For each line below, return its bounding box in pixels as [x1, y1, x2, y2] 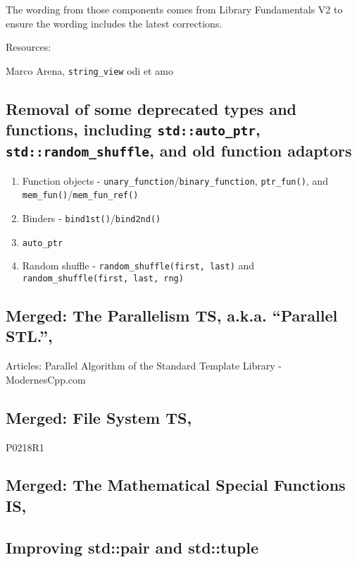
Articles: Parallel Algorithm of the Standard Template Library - [6, 358, 282, 373]
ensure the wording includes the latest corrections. [6, 16, 223, 30]
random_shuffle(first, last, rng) [22, 273, 184, 283]
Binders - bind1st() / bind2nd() [22, 210, 161, 225]
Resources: [6, 39, 51, 54]
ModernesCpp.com [6, 372, 86, 386]
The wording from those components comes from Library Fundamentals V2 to [6, 2, 343, 16]
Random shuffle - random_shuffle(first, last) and [22, 258, 255, 273]
